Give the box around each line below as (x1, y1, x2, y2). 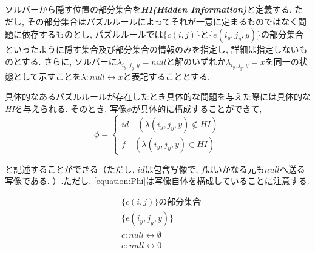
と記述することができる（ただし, (5, 162, 135, 175)
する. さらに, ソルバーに (21, 54, 117, 67)
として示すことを (13, 70, 81, 82)
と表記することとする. (123, 70, 210, 82)
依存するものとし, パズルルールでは (21, 28, 163, 41)
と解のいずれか (166, 54, 226, 67)
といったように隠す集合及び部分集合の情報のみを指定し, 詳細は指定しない (5, 43, 299, 56)
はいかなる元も (205, 162, 265, 175)
